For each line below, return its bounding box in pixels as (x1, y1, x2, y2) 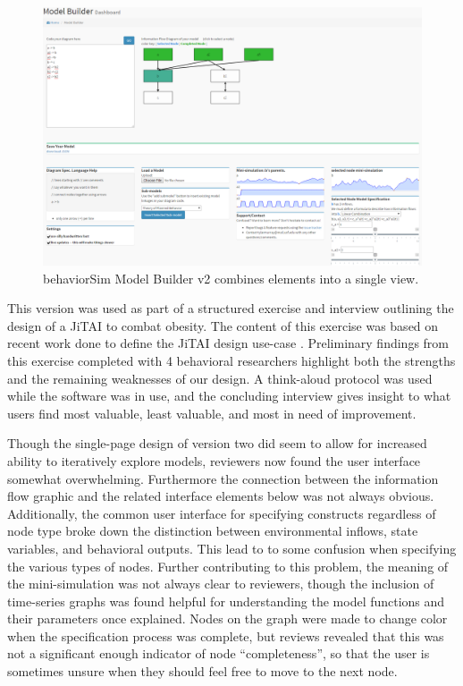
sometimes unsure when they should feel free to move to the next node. (7, 662, 398, 681)
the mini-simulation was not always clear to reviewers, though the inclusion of (7, 574, 434, 593)
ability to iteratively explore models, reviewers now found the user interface (7, 451, 421, 470)
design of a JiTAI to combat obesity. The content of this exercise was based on (7, 316, 439, 335)
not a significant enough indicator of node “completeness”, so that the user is (7, 644, 430, 663)
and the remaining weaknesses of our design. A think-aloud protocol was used (7, 368, 433, 387)
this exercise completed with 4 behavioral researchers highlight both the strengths (7, 351, 456, 369)
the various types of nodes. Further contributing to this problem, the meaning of (7, 556, 449, 575)
